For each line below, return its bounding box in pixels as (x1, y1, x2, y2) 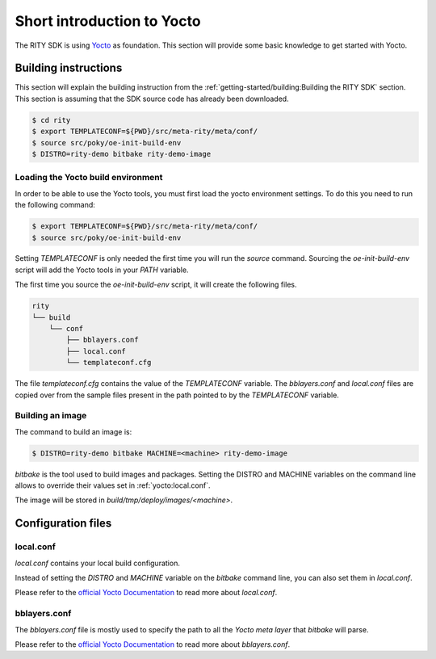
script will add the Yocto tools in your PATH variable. (15, 265, 189, 275)
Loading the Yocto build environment (15, 172, 163, 183)
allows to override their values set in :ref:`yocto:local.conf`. (15, 481, 211, 490)
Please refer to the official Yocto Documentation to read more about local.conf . (15, 588, 278, 598)
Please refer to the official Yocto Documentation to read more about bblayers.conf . (15, 639, 291, 649)
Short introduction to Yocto (15, 12, 201, 30)
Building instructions (15, 61, 123, 75)
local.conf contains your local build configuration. (15, 558, 181, 568)
